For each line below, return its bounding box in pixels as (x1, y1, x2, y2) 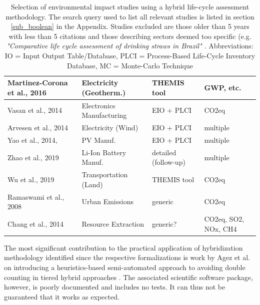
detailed (151, 147, 176, 157)
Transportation (81, 169, 128, 180)
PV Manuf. (81, 134, 116, 145)
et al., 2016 (7, 87, 46, 97)
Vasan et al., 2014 (7, 105, 62, 115)
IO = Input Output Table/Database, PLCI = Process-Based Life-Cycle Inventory (4, 50, 255, 60)
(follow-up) (151, 157, 185, 167)
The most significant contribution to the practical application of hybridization (4, 242, 243, 253)
